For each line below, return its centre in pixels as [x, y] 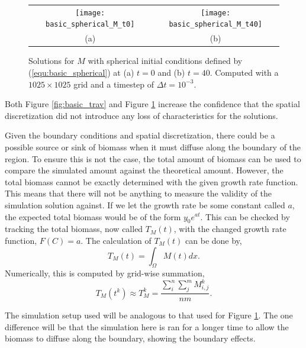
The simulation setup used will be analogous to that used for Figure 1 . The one [149, 315]
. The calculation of [116, 240]
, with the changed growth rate [230, 229]
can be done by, [214, 240]
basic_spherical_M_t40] [215, 25]
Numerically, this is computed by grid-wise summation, [105, 273]
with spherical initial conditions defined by [165, 61]
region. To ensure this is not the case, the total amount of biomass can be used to [153, 158]
